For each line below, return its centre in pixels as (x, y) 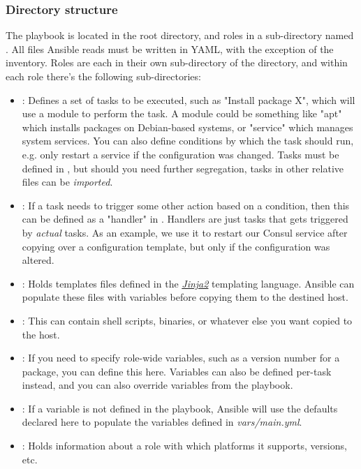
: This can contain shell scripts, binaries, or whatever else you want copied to (187, 320)
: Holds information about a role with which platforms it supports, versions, (184, 446)
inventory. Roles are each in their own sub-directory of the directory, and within (177, 62)
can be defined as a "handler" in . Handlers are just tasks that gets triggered (185, 219)
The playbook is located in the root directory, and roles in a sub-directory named (180, 35)
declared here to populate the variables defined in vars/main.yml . (162, 422)
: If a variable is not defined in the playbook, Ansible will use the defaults (180, 408)
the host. (41, 334)
